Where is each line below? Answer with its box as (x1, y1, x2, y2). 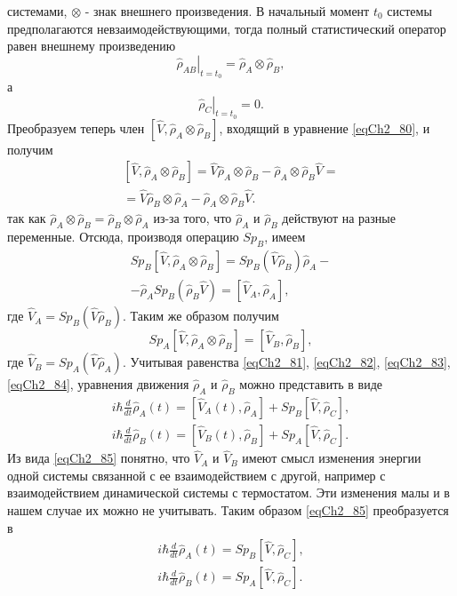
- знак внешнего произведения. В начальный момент (84, 2, 370, 20)
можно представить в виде (239, 375, 383, 393)
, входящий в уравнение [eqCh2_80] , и (219, 118, 430, 137)
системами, (7, 2, 68, 20)
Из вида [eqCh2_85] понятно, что (7, 449, 190, 467)
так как (7, 209, 46, 227)
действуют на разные (282, 209, 396, 227)
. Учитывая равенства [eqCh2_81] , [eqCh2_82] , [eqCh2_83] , (122, 353, 451, 371)
